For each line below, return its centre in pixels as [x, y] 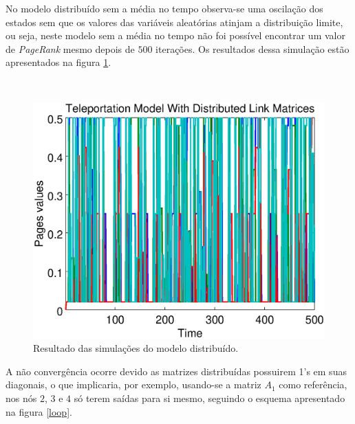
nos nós [21, 398]
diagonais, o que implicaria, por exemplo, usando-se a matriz [133, 384]
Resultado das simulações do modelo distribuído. [136, 348]
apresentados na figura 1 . [58, 62]
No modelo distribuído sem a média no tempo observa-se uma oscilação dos [164, 8]
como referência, [313, 384]
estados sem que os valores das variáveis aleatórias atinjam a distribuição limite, [174, 22]
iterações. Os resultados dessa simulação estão [252, 48]
